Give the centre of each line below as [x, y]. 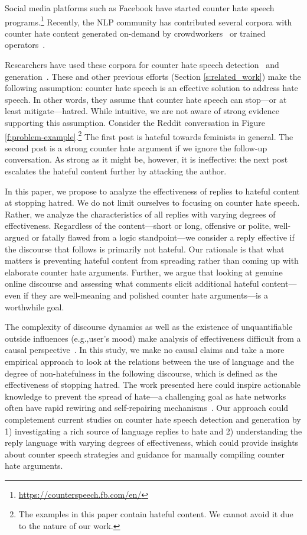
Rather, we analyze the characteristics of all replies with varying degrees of [140, 214]
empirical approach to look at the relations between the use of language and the [149, 361]
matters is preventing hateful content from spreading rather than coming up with [152, 260]
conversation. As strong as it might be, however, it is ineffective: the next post [146, 159]
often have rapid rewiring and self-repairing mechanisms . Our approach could [147, 408]
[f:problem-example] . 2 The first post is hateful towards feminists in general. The [149, 135]
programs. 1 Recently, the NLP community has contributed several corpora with [148, 21]
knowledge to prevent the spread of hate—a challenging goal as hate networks [146, 396]
